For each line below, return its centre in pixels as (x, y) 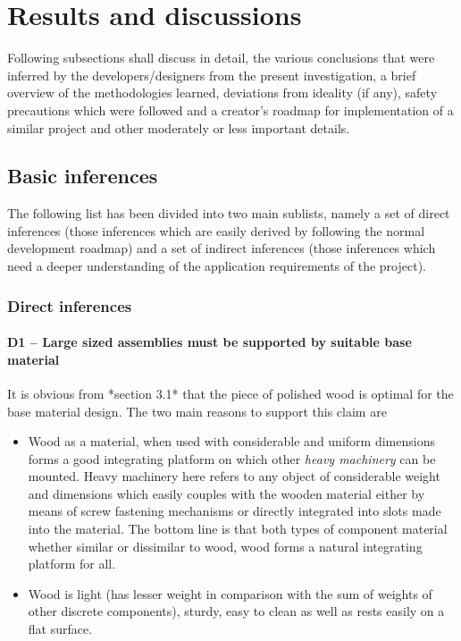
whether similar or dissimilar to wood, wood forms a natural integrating (225, 546)
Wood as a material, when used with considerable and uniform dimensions (231, 441)
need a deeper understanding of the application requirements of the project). (217, 266)
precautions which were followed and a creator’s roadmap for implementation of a (230, 110)
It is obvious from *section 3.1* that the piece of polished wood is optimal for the (230, 393)
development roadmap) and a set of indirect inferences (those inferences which (222, 248)
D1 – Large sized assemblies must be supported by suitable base (210, 342)
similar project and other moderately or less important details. (179, 127)
